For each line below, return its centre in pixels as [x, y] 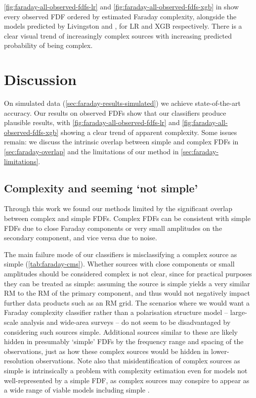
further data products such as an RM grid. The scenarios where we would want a [127, 302]
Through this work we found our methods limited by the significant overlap [118, 208]
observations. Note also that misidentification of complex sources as [138, 361]
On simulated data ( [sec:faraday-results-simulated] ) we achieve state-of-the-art [122, 103]
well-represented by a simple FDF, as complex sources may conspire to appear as [127, 380]
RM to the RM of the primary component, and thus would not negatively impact [127, 293]
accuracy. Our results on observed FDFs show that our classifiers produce [115, 112]
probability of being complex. [48, 45]
